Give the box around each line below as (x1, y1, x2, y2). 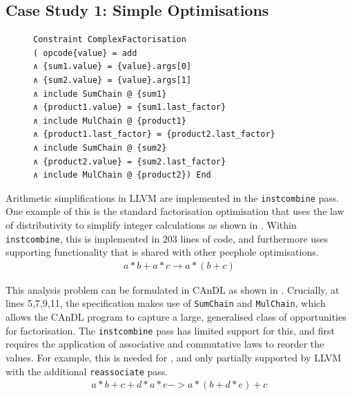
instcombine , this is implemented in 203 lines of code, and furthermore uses (6, 231, 329, 245)
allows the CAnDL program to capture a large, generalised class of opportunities (6, 310, 346, 324)
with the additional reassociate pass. (6, 364, 168, 378)
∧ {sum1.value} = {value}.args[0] (33, 62, 192, 72)
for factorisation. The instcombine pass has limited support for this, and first (6, 323, 335, 337)
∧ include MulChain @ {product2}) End (33, 170, 211, 180)
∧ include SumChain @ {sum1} (33, 88, 167, 99)
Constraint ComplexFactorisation (33, 35, 186, 45)
